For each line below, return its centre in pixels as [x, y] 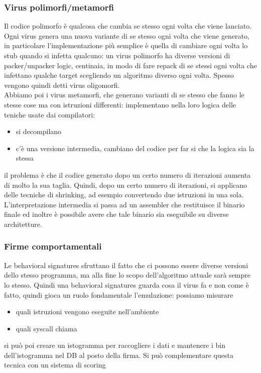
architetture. [23, 224]
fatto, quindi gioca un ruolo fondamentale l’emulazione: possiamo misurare [119, 294]
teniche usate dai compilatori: [49, 114]
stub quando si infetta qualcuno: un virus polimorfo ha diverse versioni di [117, 55]
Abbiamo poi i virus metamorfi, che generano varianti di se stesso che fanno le [124, 95]
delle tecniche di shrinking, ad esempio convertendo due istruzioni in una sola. [124, 195]
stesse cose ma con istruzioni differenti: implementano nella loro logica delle [120, 104]
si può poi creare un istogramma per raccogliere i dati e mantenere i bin [115, 345]
